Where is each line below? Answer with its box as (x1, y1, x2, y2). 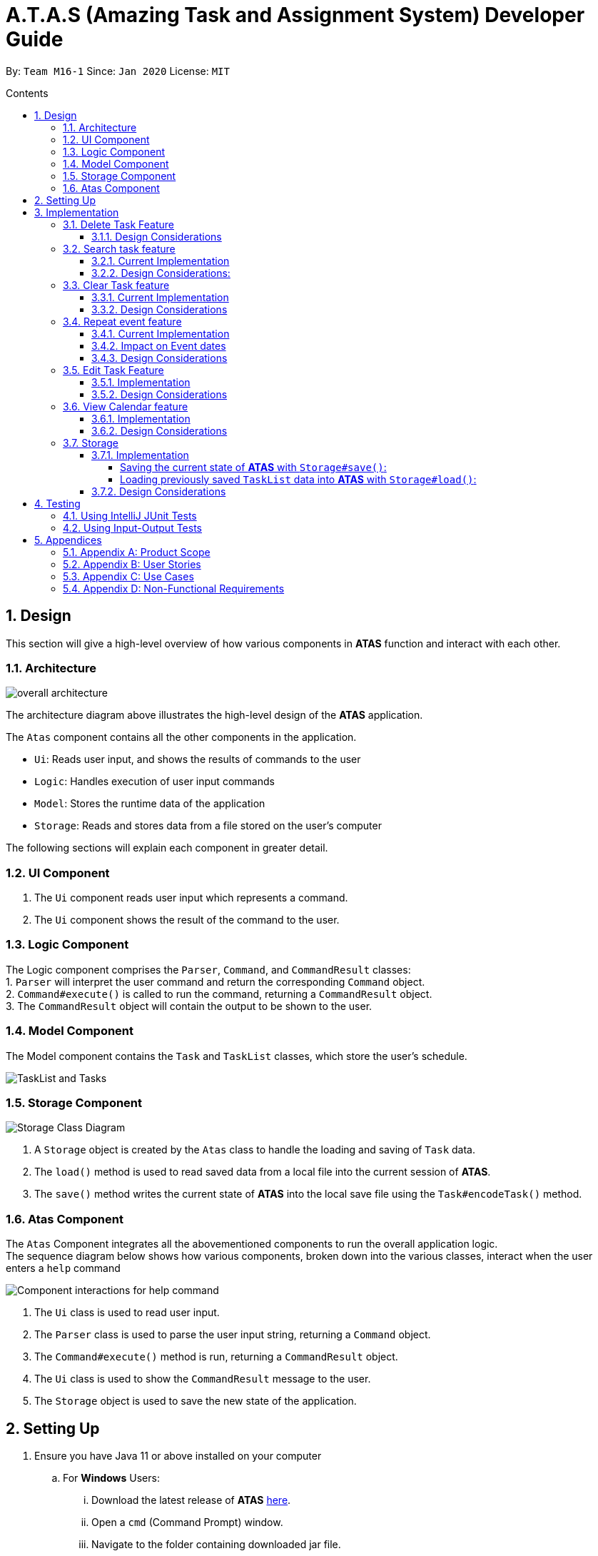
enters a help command (6, 1262, 121, 1275)
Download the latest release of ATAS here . (91, 1493, 291, 1506)
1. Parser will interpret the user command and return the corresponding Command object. (6, 975, 425, 988)
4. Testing (34, 497, 81, 510)
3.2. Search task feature (63, 242, 176, 255)
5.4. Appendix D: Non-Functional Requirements (63, 582, 285, 595)
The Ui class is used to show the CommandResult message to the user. (34, 1373, 371, 1385)
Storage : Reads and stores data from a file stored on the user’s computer (34, 819, 382, 832)
